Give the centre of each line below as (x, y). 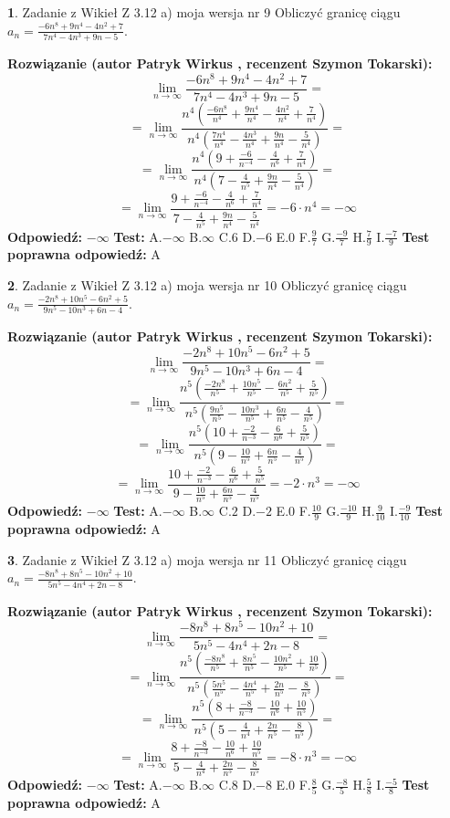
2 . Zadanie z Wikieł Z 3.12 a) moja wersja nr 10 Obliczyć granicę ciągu (207, 285)
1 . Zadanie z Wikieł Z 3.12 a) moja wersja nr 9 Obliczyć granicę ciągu (204, 12)
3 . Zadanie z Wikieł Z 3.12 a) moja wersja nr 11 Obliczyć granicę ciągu (207, 559)
